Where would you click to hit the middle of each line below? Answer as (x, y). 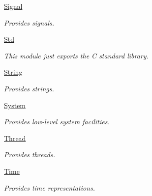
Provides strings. (29, 88)
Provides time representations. (50, 187)
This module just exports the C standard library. (76, 55)
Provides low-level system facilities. (57, 122)
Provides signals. (29, 22)
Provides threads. (30, 154)
